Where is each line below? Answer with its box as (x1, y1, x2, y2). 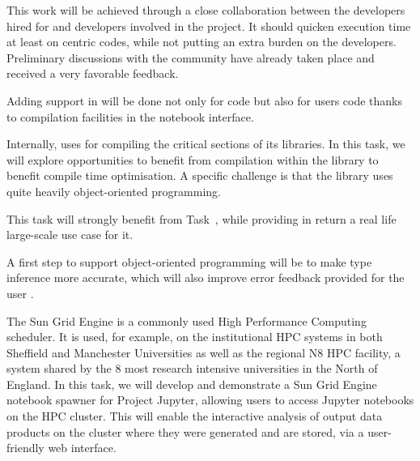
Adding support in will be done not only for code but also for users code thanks (6, 92, 403, 109)
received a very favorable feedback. (6, 65, 179, 82)
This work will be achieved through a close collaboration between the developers (6, 2, 405, 18)
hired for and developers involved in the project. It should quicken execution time (6, 17, 411, 34)
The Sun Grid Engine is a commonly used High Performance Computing (6, 312, 367, 329)
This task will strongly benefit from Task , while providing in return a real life (6, 210, 397, 227)
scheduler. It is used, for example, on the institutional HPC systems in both (6, 328, 383, 345)
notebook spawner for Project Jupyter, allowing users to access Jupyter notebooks (6, 391, 414, 408)
